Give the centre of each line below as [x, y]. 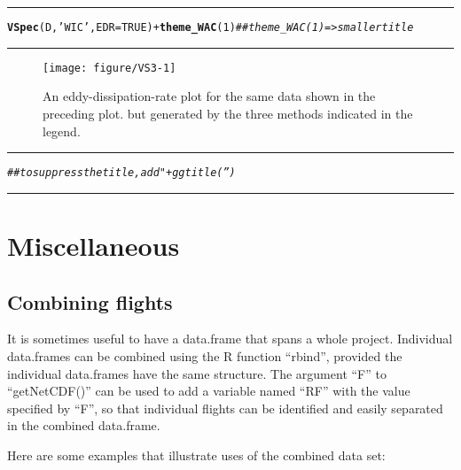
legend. [62, 131]
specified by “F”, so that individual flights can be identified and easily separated [225, 408]
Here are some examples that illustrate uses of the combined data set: [196, 455]
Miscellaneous [94, 245]
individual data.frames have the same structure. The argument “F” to [197, 373]
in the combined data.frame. [84, 425]
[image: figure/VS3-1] [109, 68]
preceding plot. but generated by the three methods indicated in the [228, 113]
